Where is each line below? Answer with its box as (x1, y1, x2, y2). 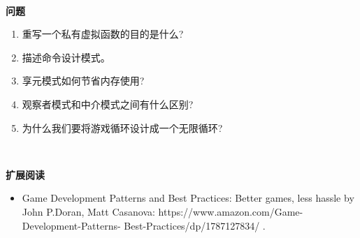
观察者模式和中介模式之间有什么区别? (22, 96, 194, 111)
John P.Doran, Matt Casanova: (22, 204, 155, 218)
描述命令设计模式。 (22, 50, 110, 64)
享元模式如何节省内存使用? (22, 73, 145, 88)
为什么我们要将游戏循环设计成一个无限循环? (22, 120, 223, 135)
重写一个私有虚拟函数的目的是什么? (22, 27, 184, 41)
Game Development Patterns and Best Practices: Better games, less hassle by (22, 191, 354, 205)
